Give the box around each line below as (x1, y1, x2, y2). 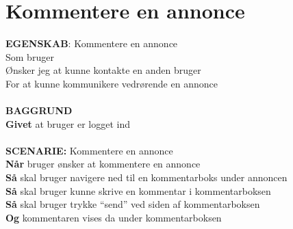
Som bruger (5, 49, 54, 64)
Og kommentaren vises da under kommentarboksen (5, 210, 222, 224)
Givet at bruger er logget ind (5, 116, 131, 131)
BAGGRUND (5, 103, 73, 118)
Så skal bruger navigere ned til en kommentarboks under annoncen (5, 170, 288, 185)
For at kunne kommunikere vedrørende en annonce (5, 76, 218, 90)
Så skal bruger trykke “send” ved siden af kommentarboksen (5, 197, 260, 211)
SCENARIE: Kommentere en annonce (5, 143, 173, 157)
